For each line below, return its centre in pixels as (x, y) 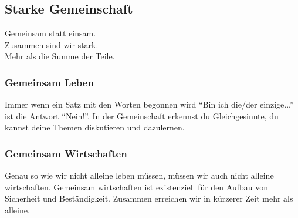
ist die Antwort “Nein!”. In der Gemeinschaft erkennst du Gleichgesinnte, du (142, 115)
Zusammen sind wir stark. (52, 44)
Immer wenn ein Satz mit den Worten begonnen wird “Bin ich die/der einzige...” (149, 104)
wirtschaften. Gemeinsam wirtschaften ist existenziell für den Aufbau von (136, 187)
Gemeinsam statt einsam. (50, 33)
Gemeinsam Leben (49, 82)
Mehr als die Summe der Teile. (60, 56)
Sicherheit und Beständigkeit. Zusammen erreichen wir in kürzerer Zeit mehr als (149, 198)
